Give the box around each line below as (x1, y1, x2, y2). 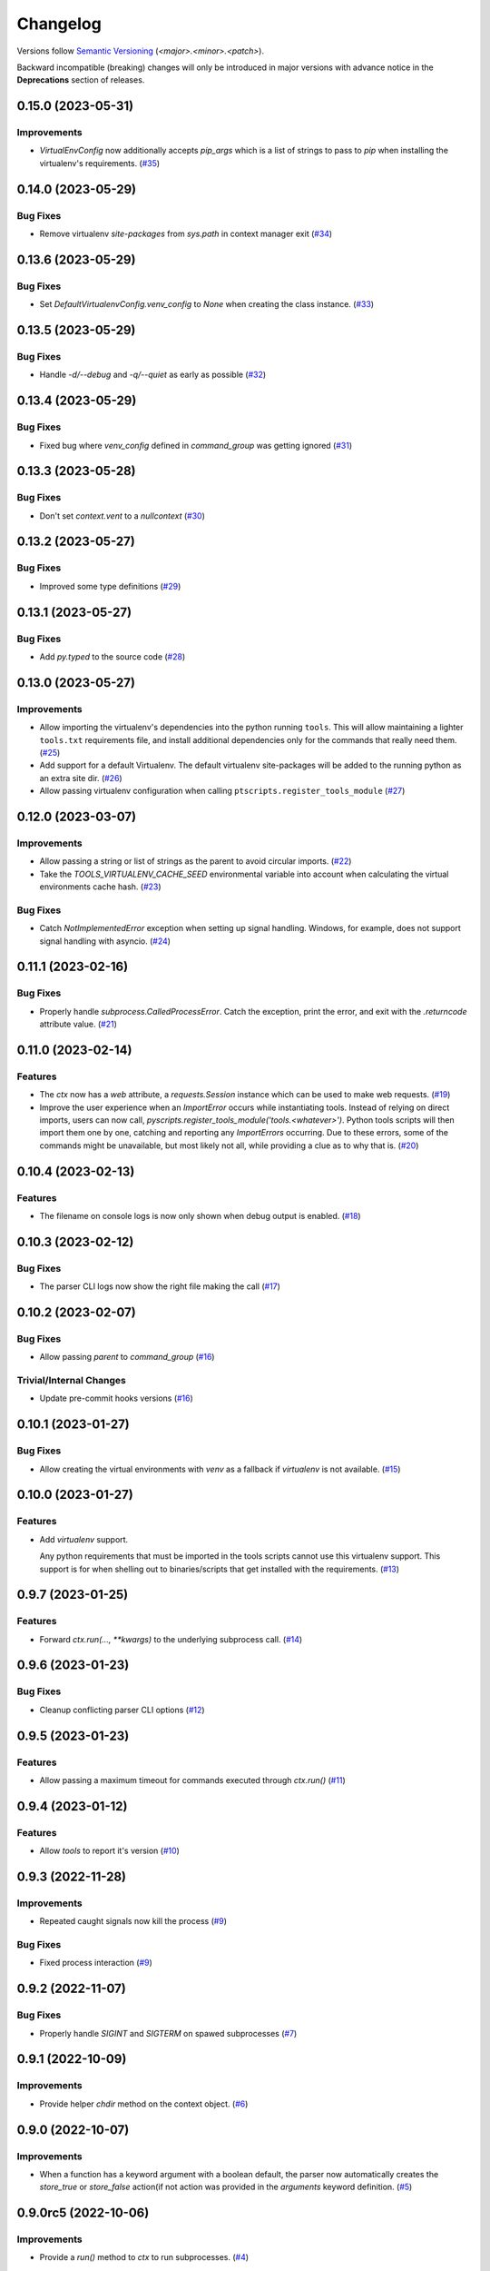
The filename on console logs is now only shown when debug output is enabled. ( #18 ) (39, 1210, 362, 1221)
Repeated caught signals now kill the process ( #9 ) (39, 1916, 227, 1927)
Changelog (16, 14, 102, 34)
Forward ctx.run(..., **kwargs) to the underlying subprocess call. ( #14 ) (39, 1633, 303, 1644)
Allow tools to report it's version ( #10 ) (39, 1845, 181, 1857)
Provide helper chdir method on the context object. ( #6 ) (39, 2098, 249, 2109)
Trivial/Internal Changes (16, 1374, 127, 1387)
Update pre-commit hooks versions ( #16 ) (39, 1393, 194, 1403)
